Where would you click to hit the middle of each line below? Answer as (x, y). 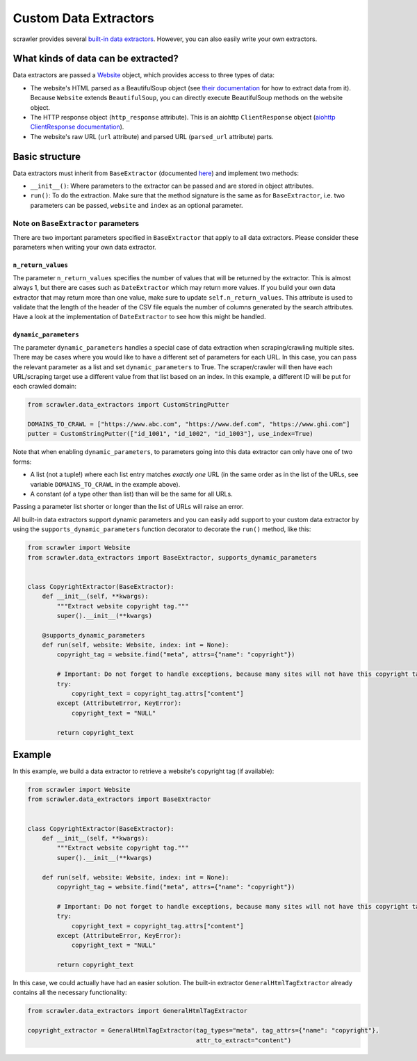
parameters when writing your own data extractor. (84, 248)
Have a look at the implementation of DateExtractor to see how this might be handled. (139, 317)
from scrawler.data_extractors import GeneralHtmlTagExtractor (138, 1011)
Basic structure (47, 156)
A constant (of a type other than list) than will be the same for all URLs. (131, 494)
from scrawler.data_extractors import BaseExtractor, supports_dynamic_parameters (172, 557)
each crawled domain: (44, 387)
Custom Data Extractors (83, 18)
